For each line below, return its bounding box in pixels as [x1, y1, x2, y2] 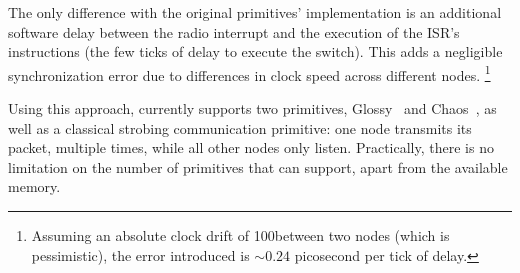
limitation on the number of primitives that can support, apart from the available [8, 156, 508, 177]
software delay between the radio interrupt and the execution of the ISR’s [8, 21, 460, 42]
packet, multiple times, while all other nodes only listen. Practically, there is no [8, 137, 494, 158]
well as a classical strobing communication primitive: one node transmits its [8, 117, 472, 138]
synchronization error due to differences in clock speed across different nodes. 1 [8, 61, 491, 85]
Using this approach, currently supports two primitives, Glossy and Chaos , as [8, 98, 497, 119]
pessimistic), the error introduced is [31, 244, 250, 265]
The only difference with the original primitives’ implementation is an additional [8, 2, 502, 22]
